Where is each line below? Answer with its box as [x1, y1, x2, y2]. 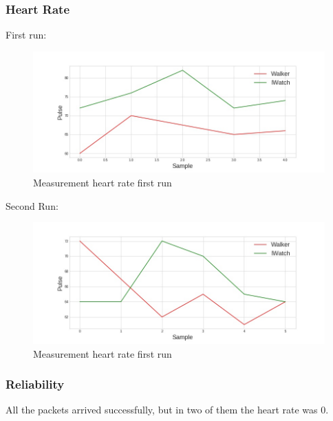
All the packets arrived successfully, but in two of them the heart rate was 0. [6, 402, 329, 417]
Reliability [6, 376, 65, 393]
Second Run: [6, 198, 58, 213]
